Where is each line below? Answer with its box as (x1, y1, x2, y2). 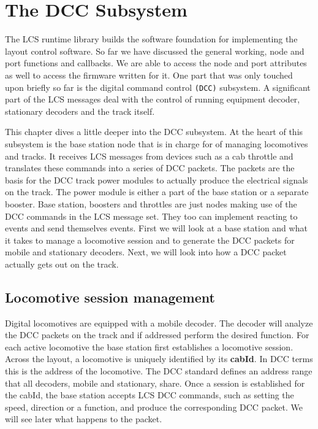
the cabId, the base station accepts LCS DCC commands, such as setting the (5, 388, 294, 401)
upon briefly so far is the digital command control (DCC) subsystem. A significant (5, 80, 311, 93)
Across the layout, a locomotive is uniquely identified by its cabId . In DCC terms (5, 352, 313, 365)
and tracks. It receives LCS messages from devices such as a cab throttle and (5, 149, 293, 162)
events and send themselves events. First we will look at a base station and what (5, 222, 308, 234)
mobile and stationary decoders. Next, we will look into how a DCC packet (5, 245, 287, 258)
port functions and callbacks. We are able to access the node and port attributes (5, 56, 307, 69)
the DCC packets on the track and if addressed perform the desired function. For (5, 328, 309, 341)
